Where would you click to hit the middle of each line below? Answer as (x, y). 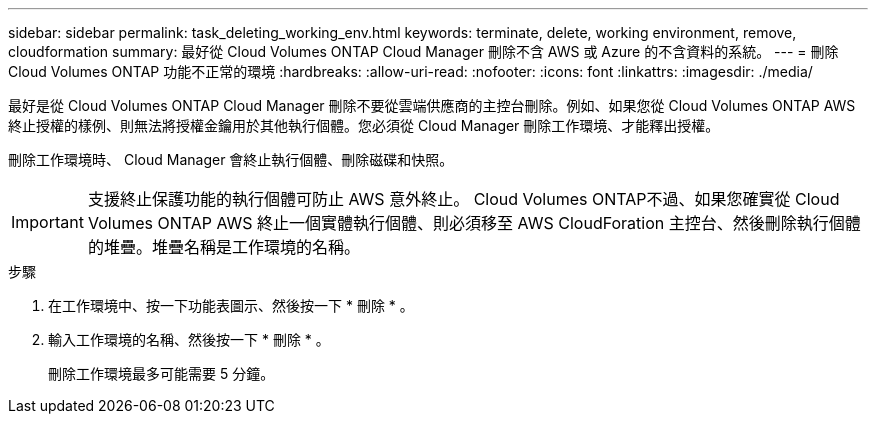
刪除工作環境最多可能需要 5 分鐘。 (161, 373)
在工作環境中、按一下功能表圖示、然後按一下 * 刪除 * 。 (231, 305)
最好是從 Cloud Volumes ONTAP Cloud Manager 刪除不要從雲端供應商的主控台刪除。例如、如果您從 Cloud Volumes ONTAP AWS (432, 105)
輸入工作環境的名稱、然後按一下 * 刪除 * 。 (189, 339)
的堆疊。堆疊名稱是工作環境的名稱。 (223, 247)
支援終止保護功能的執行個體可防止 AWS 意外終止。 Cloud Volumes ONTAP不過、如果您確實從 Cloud (463, 199)
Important (47, 222)
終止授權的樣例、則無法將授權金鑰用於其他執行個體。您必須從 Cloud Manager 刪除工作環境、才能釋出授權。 (364, 125)
